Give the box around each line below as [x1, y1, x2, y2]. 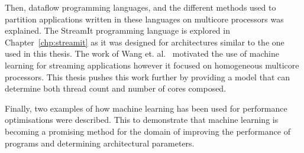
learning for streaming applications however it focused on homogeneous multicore [5, 58, 299, 71]
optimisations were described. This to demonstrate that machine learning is [5, 113, 279, 126]
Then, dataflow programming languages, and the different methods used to [5, 1, 276, 13]
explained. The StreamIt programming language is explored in [5, 24, 230, 37]
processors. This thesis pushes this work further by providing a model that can [5, 70, 290, 83]
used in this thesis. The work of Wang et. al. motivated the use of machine [5, 47, 279, 60]
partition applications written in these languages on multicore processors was [5, 12, 284, 25]
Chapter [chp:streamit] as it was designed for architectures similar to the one [5, 35, 284, 48]
